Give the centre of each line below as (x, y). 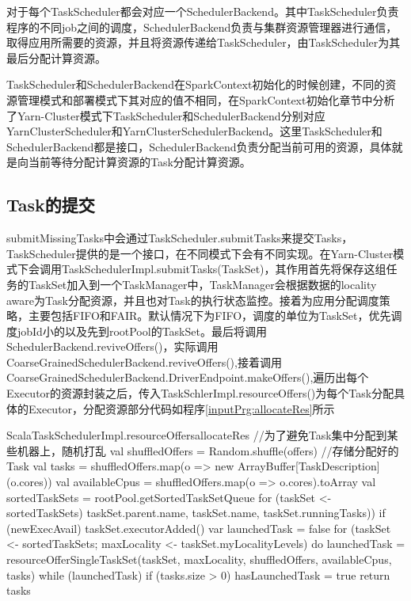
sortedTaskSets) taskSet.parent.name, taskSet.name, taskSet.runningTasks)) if (196, 513)
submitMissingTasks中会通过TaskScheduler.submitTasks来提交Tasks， (180, 238)
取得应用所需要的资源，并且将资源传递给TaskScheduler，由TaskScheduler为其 (204, 42)
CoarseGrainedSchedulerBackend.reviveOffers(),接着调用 (144, 361)
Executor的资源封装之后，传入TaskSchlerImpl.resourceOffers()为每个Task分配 (200, 393)
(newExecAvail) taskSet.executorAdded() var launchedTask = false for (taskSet (199, 528)
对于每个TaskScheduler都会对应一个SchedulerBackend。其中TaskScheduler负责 (203, 11)
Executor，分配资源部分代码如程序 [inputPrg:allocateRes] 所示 (181, 408)
